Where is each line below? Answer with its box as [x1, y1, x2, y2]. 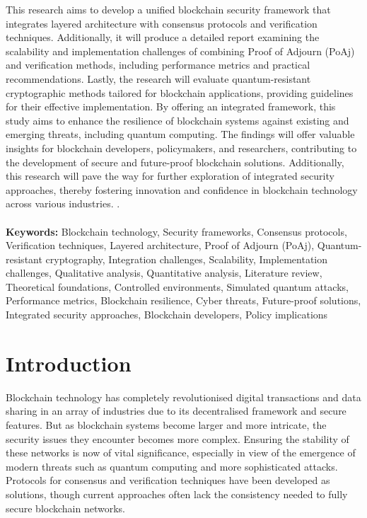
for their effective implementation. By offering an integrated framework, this [6, 99, 336, 114]
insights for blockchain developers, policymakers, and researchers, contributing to [6, 140, 357, 155]
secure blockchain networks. [6, 500, 125, 515]
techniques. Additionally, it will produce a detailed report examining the [6, 30, 320, 45]
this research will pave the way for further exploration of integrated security [6, 168, 334, 183]
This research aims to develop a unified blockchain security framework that [6, 2, 331, 16]
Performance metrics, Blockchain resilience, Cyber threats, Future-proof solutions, [6, 293, 361, 308]
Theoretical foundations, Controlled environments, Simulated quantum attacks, [6, 279, 349, 294]
